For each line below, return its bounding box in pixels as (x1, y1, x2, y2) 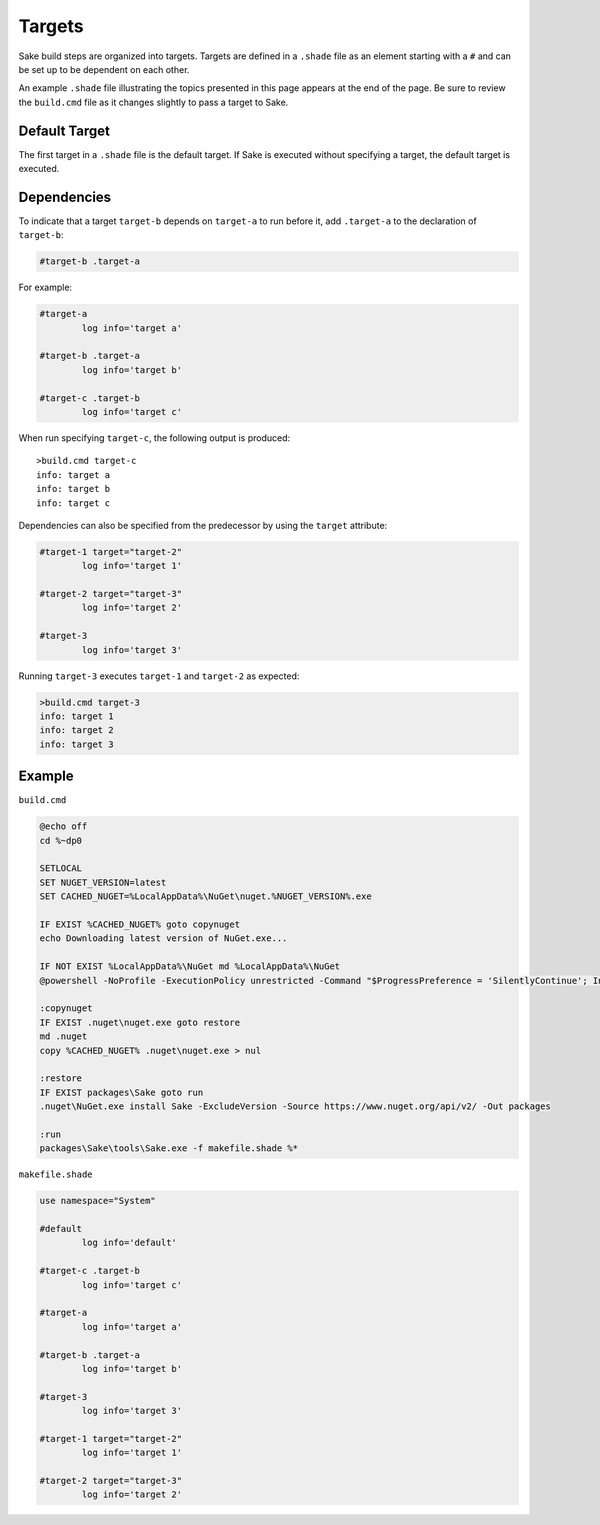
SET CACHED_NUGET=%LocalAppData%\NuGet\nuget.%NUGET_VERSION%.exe (39, 891, 372, 902)
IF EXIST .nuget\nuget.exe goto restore (39, 1016, 240, 1028)
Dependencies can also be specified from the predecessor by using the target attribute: (18, 519, 388, 531)
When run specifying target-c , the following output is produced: (18, 431, 291, 444)
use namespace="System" (39, 1195, 157, 1207)
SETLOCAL (39, 863, 83, 874)
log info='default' (81, 1237, 177, 1249)
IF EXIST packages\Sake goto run (39, 1086, 204, 1098)
